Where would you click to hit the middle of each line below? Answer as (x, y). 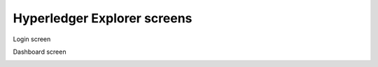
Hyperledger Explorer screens (103, 18)
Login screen (32, 39)
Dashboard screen (40, 52)
